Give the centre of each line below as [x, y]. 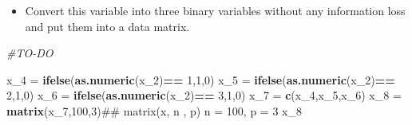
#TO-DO [30, 53]
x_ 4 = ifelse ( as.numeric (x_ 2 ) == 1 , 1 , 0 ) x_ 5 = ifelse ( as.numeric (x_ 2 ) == [201, 79]
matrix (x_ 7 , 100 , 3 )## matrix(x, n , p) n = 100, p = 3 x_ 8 [154, 110]
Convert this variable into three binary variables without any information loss [215, 10]
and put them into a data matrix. [107, 26]
